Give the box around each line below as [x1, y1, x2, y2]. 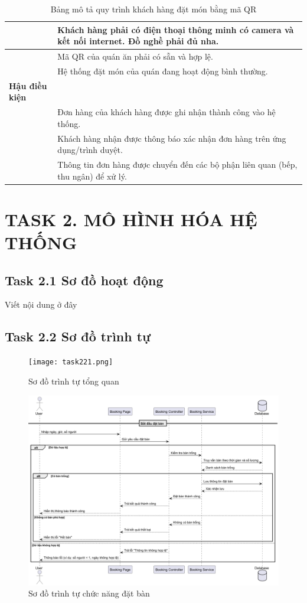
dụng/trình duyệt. [57, 144, 123, 156]
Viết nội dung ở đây [5, 298, 77, 311]
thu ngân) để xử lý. [57, 170, 127, 182]
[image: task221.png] [28, 358, 113, 367]
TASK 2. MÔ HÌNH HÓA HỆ [5, 207, 257, 231]
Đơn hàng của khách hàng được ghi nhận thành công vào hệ [57, 106, 276, 118]
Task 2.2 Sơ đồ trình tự [5, 327, 151, 345]
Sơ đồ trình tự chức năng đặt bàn [28, 587, 150, 599]
